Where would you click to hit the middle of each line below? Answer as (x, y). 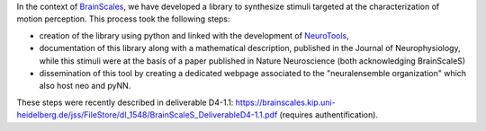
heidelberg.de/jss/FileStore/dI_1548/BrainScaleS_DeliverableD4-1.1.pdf (147, 115)
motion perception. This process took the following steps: (123, 19)
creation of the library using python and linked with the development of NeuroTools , (194, 35)
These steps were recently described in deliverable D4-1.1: (125, 102)
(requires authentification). (328, 115)
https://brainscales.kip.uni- (286, 102)
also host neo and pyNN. (85, 86)
